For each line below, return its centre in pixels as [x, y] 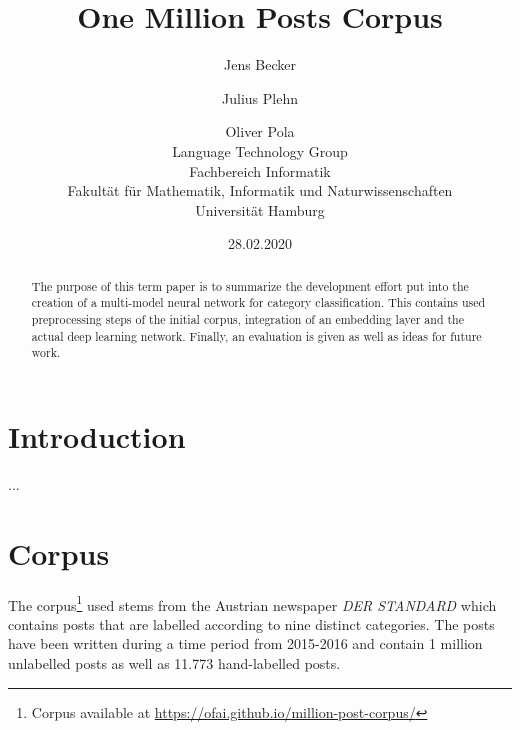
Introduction [97, 435]
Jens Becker [260, 64]
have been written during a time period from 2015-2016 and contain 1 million [245, 643]
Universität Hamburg [260, 209]
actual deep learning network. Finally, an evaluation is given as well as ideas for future [256, 335]
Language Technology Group [260, 150]
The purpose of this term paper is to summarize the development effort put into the [250, 285]
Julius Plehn [260, 97]
